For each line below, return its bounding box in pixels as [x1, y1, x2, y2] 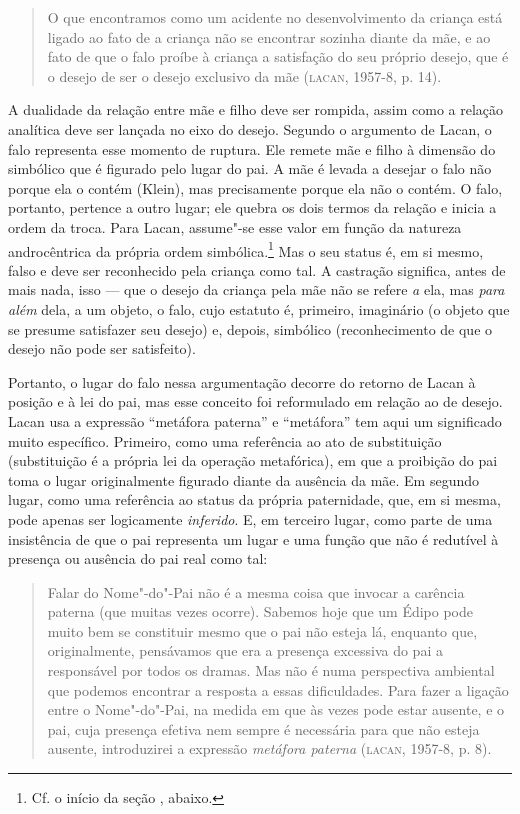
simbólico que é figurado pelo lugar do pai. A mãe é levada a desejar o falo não [8, 158, 492, 179]
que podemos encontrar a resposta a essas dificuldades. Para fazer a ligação [47, 679, 509, 700]
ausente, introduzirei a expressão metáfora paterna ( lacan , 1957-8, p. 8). [47, 738, 492, 759]
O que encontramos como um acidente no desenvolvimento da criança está [47, 7, 503, 27]
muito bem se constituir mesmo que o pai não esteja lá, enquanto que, [47, 620, 478, 641]
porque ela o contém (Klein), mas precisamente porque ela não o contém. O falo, [8, 177, 503, 198]
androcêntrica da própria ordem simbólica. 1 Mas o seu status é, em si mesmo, [8, 237, 484, 261]
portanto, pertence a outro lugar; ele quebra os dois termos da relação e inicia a [8, 197, 497, 218]
